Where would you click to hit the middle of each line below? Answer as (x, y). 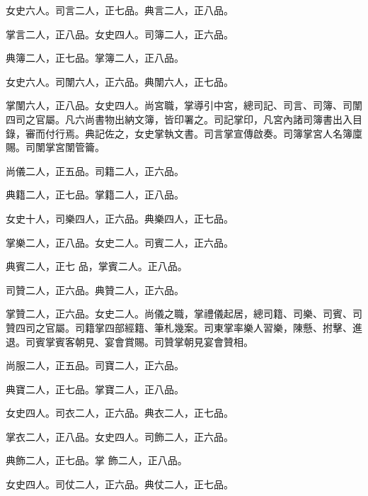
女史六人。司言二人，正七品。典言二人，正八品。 (120, 10)
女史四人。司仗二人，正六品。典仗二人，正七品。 (120, 484)
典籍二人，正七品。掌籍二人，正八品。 (95, 195)
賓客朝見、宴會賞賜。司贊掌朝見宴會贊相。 (154, 341)
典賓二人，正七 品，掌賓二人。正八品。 (97, 266)
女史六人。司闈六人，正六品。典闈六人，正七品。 (120, 81)
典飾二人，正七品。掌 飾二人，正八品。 (97, 460)
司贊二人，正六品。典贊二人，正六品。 (95, 289)
